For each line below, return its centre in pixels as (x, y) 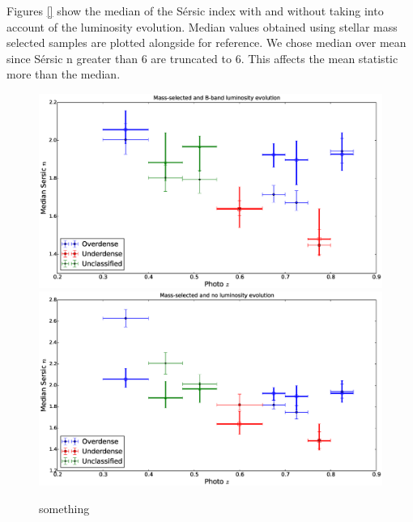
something (64, 508)
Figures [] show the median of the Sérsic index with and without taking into (195, 11)
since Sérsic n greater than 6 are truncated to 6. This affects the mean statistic (202, 58)
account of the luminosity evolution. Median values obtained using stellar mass (202, 26)
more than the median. (64, 74)
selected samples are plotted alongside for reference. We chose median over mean (206, 42)
